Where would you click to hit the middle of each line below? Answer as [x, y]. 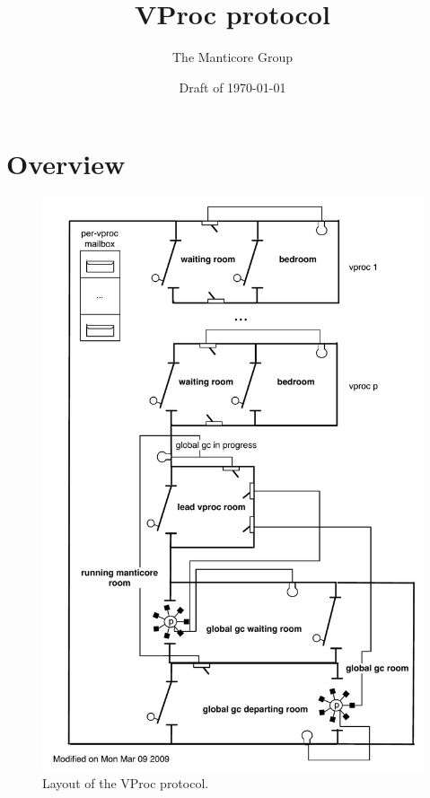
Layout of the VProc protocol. [126, 783]
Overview [66, 164]
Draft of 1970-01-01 [233, 87]
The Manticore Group [233, 57]
